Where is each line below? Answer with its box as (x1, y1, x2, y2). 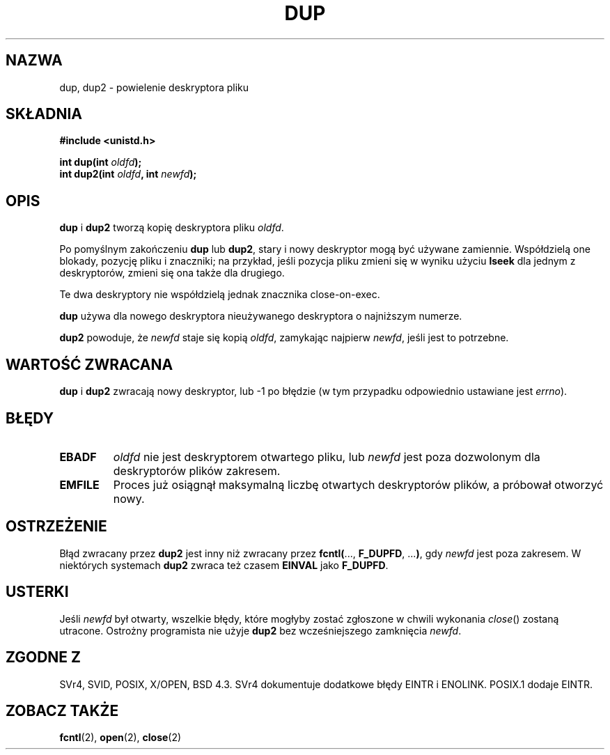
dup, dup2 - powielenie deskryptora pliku (59, 81, 249, 93)
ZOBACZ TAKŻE (6, 701, 119, 719)
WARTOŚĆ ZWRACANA (6, 355, 173, 373)
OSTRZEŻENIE (6, 517, 107, 536)
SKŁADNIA (6, 105, 82, 123)
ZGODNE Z (6, 648, 81, 667)
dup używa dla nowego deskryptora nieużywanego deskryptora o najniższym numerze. (59, 310, 462, 322)
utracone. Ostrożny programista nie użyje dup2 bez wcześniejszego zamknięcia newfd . (59, 624, 462, 637)
